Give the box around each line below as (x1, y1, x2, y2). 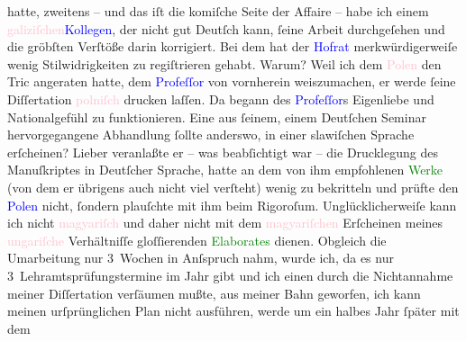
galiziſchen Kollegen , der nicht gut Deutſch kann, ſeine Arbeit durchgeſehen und (7, 19, 445, 38)
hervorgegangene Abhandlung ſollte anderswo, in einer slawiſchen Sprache (7, 125, 415, 144)
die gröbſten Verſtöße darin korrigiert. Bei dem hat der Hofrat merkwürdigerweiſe (7, 37, 458, 56)
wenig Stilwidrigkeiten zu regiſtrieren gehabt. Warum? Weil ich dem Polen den (7, 54, 442, 73)
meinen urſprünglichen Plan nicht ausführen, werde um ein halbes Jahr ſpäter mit (7, 301, 460, 320)
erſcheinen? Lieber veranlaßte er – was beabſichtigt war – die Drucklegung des (7, 142, 438, 161)
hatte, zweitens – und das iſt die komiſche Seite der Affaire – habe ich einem (7, 2, 429, 20)
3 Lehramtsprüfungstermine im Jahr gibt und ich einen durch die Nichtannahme (7, 265, 453, 284)
